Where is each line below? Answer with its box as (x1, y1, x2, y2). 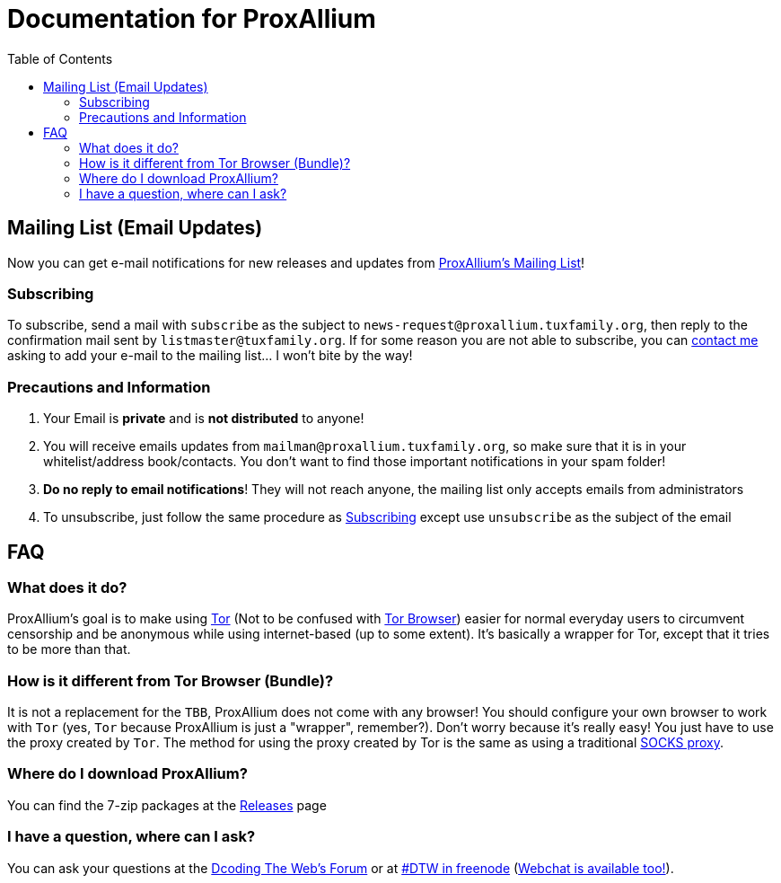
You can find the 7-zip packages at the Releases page (7, 797, 327, 813)
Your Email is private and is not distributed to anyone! (43, 411, 364, 427)
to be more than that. (7, 641, 131, 658)
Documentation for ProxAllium (7, 4, 376, 34)
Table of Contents (7, 50, 113, 66)
